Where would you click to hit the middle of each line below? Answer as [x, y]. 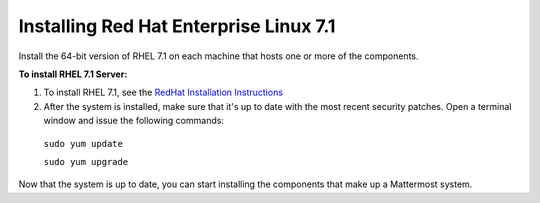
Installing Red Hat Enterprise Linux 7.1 [177, 26]
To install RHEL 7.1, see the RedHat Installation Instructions [163, 92]
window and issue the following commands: [134, 121]
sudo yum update [83, 143]
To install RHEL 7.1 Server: [73, 74]
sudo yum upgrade [86, 161]
